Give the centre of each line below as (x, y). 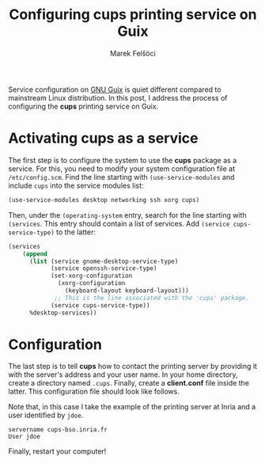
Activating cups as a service (104, 138)
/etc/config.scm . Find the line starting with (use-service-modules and (121, 177)
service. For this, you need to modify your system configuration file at (122, 169)
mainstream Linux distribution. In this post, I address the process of (118, 97)
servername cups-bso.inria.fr (58, 430)
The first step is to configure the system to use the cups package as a (123, 160)
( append (35, 254)
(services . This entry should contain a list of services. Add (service (119, 223)
